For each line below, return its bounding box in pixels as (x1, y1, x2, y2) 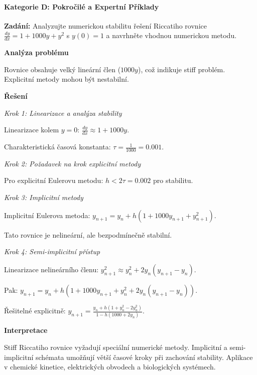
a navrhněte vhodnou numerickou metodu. (106, 30, 237, 41)
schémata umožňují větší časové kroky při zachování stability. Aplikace (36, 351, 253, 362)
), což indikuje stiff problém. (138, 64, 225, 74)
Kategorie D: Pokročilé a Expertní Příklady (4, 1, 159, 12)
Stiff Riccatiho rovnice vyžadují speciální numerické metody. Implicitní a (4, 342, 227, 352)
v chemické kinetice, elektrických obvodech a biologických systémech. (4, 361, 216, 372)
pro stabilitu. (153, 175, 193, 185)
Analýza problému (4, 47, 69, 58)
